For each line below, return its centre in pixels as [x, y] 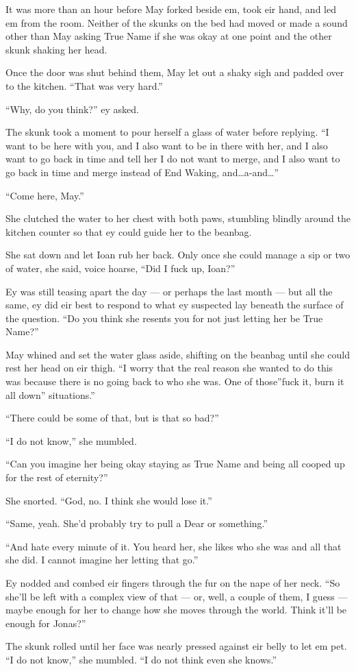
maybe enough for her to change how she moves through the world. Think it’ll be [176, 610]
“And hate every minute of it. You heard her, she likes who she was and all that [174, 546]
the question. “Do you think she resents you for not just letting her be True [164, 318]
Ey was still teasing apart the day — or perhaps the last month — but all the [169, 291]
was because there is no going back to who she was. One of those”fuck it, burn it [175, 381]
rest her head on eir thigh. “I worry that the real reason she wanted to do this [169, 368]
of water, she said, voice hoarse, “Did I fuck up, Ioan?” [120, 268]
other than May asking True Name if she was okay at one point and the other [169, 36]
